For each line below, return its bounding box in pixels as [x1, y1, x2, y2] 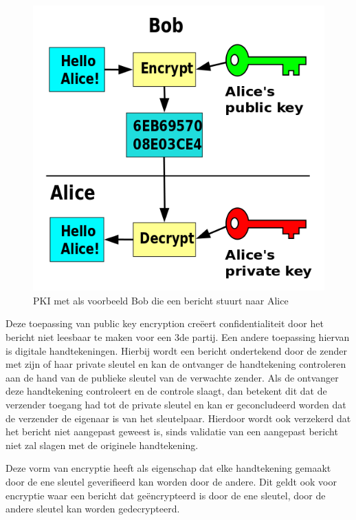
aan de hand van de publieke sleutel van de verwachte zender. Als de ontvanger [5, 370, 339, 384]
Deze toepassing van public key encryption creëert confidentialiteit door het [5, 316, 324, 331]
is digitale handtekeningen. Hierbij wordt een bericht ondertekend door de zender [5, 343, 347, 357]
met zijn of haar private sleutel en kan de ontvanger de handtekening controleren [5, 357, 346, 371]
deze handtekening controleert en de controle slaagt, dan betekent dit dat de [5, 384, 327, 398]
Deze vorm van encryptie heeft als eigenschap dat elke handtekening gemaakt [5, 461, 331, 475]
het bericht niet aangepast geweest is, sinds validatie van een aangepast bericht [5, 424, 338, 439]
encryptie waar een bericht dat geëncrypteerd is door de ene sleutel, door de [5, 488, 326, 502]
